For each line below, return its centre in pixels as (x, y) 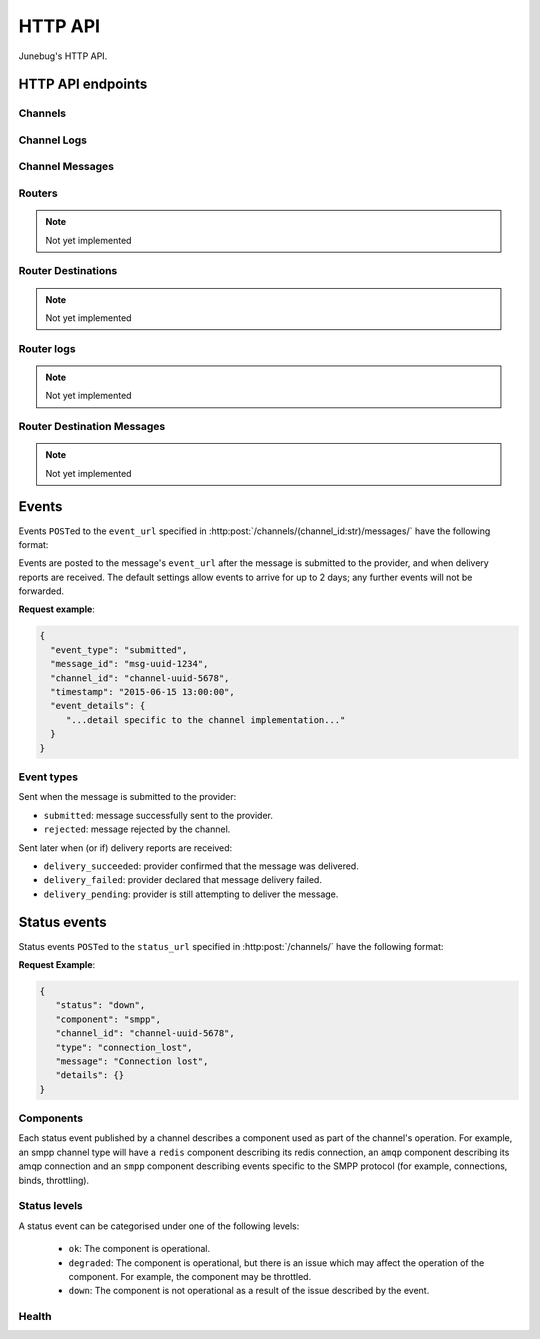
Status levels (51, 1206)
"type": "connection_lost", (124, 1047)
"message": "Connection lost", (132, 1061)
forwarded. (41, 591)
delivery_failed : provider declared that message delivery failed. (182, 880)
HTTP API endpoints (83, 84)
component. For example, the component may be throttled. (190, 1276)
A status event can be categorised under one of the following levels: (159, 1226)
